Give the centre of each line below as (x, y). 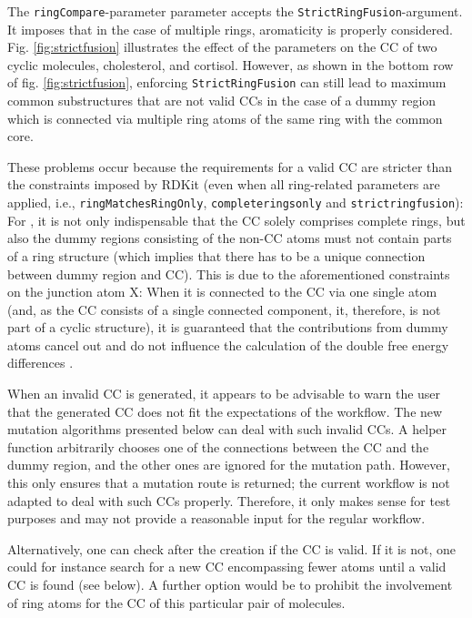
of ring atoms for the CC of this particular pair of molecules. (176, 602)
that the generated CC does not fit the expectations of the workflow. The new (225, 411)
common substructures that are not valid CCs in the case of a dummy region (222, 101)
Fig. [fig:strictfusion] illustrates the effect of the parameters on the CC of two (222, 47)
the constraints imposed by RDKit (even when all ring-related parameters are (224, 184)
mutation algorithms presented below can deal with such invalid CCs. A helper (227, 429)
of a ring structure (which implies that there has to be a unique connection (216, 255)
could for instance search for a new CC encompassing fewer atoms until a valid (227, 567)
